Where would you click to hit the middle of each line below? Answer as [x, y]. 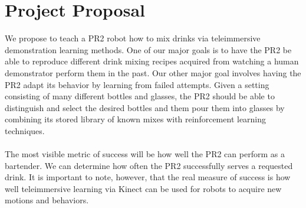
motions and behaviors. [47, 200]
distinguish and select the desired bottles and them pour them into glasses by [145, 107]
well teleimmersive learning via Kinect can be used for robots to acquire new [143, 188]
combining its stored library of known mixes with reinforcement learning [136, 119]
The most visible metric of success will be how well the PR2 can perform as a [145, 154]
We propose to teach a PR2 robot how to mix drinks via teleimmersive [133, 38]
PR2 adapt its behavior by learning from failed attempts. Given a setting [137, 84]
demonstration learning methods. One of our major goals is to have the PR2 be [148, 49]
